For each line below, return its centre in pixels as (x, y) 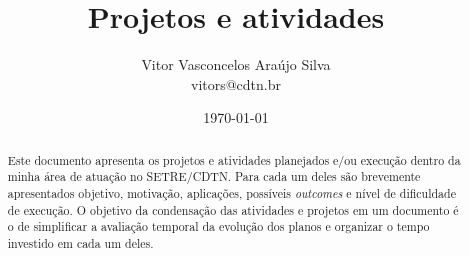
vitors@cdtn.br (236, 83)
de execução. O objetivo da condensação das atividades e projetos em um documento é (233, 209)
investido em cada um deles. (80, 242)
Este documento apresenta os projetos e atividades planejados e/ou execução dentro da (234, 159)
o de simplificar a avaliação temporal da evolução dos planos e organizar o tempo (218, 226)
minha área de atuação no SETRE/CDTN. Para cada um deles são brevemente (214, 176)
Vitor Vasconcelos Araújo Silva (236, 64)
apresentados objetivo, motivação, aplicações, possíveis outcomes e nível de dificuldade (231, 193)
